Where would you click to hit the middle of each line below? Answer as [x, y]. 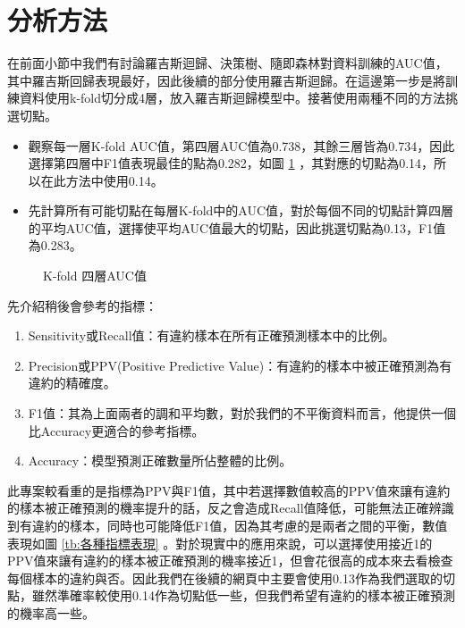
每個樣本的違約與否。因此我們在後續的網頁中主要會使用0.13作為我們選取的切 [231, 578]
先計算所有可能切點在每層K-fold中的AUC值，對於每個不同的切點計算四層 [241, 210]
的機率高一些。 [51, 612]
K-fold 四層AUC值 [95, 276]
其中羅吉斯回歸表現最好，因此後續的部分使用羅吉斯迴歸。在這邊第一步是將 [226, 80]
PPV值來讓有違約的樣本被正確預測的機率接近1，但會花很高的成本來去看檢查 [230, 561]
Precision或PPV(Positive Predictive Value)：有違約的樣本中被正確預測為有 [240, 365]
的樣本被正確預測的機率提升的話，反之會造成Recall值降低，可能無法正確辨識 [231, 508]
